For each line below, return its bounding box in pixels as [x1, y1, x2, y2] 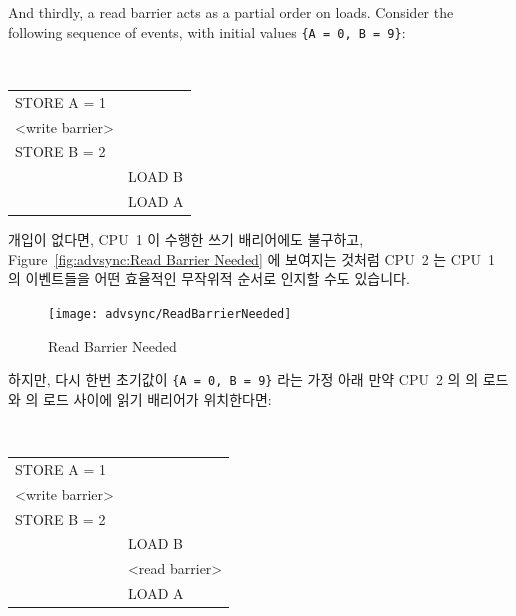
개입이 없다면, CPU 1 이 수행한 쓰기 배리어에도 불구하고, [8, 229, 364, 250]
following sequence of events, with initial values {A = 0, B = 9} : [8, 21, 406, 42]
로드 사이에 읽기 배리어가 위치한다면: [43, 388, 272, 409]
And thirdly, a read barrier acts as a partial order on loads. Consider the [8, 2, 454, 22]
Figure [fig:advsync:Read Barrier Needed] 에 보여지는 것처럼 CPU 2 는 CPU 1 [8, 248, 495, 269]
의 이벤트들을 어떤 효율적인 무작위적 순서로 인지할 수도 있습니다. [8, 268, 410, 289]
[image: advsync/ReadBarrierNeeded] [48, 306, 292, 321]
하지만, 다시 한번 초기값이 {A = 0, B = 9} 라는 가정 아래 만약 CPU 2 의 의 [8, 369, 479, 390]
